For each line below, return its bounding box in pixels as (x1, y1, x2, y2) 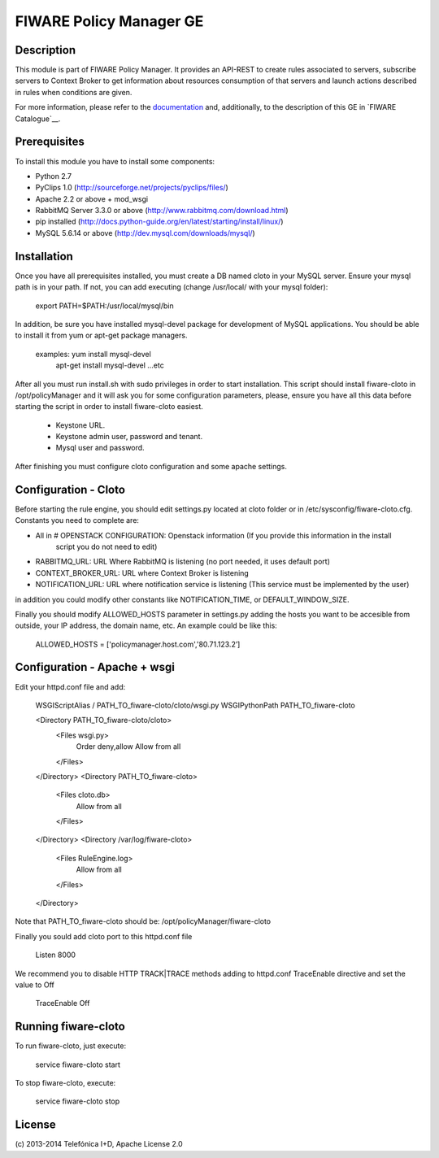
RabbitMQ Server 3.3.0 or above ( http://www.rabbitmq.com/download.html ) (35, 206, 289, 215)
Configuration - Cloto (15, 482, 126, 496)
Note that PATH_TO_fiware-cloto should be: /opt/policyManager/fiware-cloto (15, 916, 272, 926)
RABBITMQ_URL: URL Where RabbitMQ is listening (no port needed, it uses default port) (35, 557, 331, 567)
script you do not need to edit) (55, 542, 158, 551)
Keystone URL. (55, 420, 106, 430)
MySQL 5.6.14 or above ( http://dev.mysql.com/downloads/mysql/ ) (35, 228, 255, 237)
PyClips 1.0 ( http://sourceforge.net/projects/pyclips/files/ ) (35, 183, 229, 193)
